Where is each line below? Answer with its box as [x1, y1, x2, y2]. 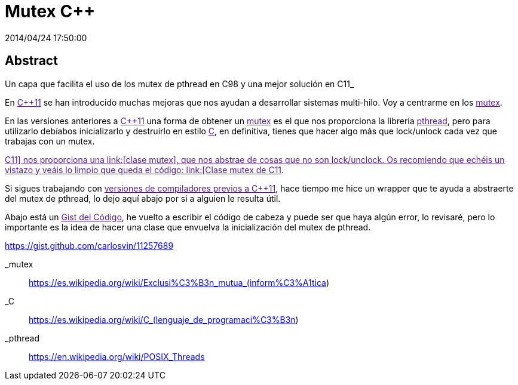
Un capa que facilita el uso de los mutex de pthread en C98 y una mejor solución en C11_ [5, 78, 354, 89]
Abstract [5, 53, 58, 69]
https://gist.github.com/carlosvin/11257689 [5, 240, 174, 251]
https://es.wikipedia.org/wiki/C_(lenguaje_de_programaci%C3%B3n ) [29, 314, 299, 325]
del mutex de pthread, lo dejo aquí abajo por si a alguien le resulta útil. [5, 193, 281, 204]
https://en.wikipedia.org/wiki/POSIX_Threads [29, 351, 205, 362]
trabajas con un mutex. [5, 135, 95, 146]
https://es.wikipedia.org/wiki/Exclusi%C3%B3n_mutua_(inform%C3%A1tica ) [29, 277, 330, 288]
